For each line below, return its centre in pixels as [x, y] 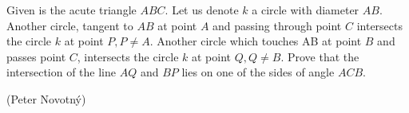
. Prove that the [320, 56]
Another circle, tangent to [70, 25]
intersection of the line [62, 72]
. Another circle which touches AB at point [256, 41]
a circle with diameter [306, 10]
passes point [36, 56]
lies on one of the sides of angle [258, 72]
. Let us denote [202, 10]
